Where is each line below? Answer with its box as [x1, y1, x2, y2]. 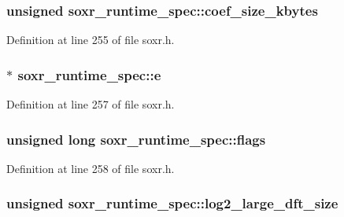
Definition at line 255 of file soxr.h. [6, 31, 175, 48]
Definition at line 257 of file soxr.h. [6, 96, 175, 112]
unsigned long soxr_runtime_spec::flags [6, 129, 266, 149]
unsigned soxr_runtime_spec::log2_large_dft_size [6, 193, 338, 213]
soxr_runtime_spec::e [17, 64, 161, 84]
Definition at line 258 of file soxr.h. [6, 160, 175, 176]
